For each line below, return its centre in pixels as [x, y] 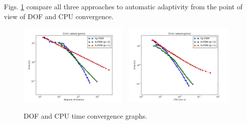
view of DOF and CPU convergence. [59, 16]
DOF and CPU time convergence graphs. [86, 115]
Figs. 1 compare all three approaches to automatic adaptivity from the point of [123, 6]
